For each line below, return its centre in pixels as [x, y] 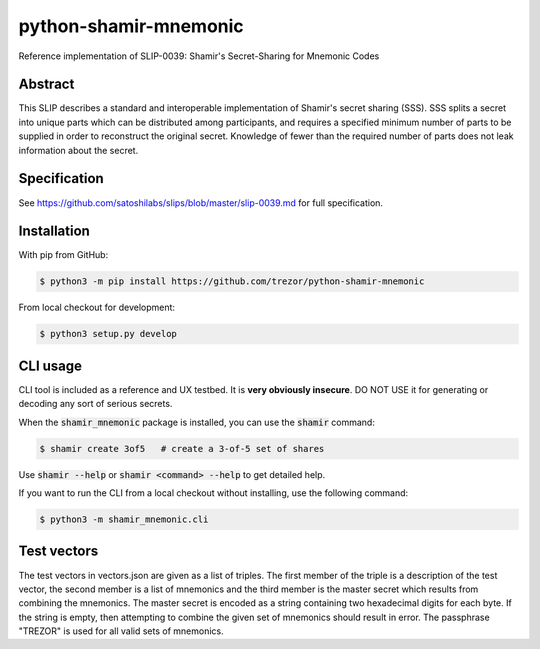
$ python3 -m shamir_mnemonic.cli [124, 519]
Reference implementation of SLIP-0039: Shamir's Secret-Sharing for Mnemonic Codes [199, 56]
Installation [54, 231]
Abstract [46, 84]
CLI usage [50, 365]
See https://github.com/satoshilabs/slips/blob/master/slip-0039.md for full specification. [201, 202]
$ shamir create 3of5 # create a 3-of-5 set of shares [182, 448]
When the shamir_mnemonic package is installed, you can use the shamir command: [196, 422]
